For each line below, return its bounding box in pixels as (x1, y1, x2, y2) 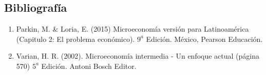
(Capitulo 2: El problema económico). (16, 33, 135, 44)
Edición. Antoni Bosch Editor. (41, 60, 137, 71)
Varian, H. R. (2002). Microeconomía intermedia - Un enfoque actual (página (16, 51, 260, 61)
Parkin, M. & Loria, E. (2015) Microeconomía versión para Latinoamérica (16, 23, 249, 34)
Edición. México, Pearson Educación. (146, 33, 263, 44)
